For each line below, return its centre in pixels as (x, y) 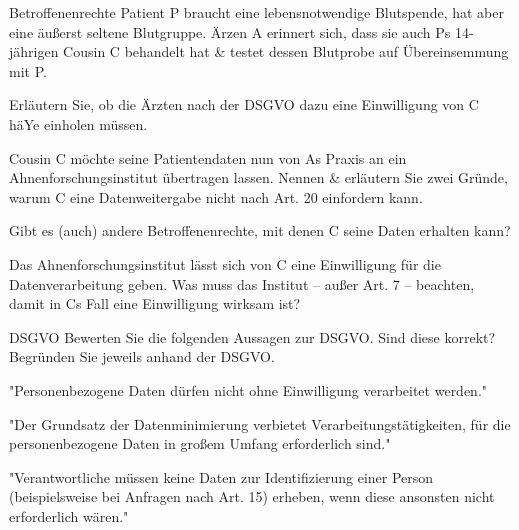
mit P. (28, 70)
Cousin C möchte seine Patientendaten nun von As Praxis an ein (208, 157)
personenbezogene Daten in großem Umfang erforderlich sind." (200, 443)
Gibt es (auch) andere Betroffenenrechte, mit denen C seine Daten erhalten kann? (260, 230)
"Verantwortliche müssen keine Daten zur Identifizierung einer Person (221, 476)
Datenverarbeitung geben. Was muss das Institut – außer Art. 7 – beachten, (242, 283)
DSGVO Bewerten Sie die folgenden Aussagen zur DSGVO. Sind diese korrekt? (252, 336)
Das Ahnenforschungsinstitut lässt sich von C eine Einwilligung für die (225, 263)
